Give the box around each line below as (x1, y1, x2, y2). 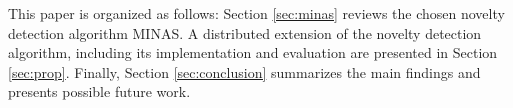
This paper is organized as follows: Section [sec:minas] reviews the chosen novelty (8, 3, 505, 23)
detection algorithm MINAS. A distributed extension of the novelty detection (8, 22, 482, 43)
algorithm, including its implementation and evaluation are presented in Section (8, 42, 498, 63)
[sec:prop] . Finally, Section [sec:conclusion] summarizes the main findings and (8, 61, 481, 82)
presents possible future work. (8, 81, 191, 102)
